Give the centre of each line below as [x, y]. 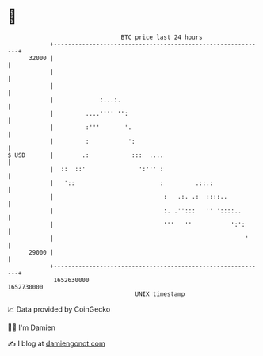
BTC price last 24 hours [162, 37]
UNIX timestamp [160, 294]
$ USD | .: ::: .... [86, 155]
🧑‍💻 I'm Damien [32, 327]
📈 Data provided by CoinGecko [59, 309]
